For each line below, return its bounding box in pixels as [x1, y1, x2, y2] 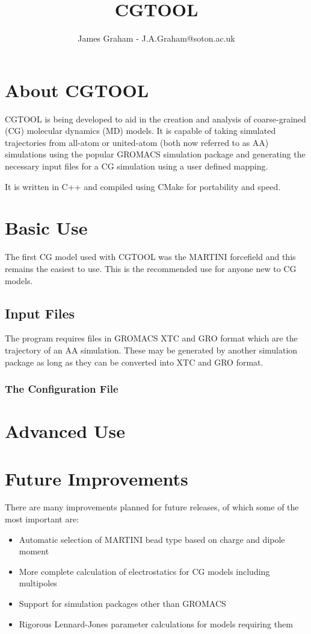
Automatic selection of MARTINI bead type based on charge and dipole [19, 533, 285, 545]
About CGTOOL [5, 77, 149, 102]
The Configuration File [5, 381, 119, 396]
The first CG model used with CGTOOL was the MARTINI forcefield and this [5, 250, 296, 263]
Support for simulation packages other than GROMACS [19, 597, 226, 610]
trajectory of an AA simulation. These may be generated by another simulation [5, 343, 298, 356]
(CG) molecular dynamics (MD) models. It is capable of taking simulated [5, 124, 276, 137]
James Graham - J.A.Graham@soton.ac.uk [78, 32, 235, 45]
